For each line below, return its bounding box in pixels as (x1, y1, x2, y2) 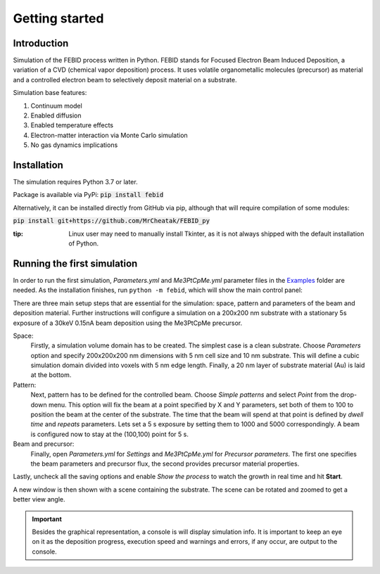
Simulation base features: (13, 89, 87, 97)
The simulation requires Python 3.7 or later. (13, 178, 138, 186)
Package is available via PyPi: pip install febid (13, 191, 164, 199)
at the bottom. (30, 371, 72, 379)
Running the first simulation (13, 257, 138, 269)
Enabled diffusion (30, 111, 82, 120)
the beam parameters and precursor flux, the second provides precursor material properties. (30, 459, 300, 468)
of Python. (68, 239, 99, 248)
